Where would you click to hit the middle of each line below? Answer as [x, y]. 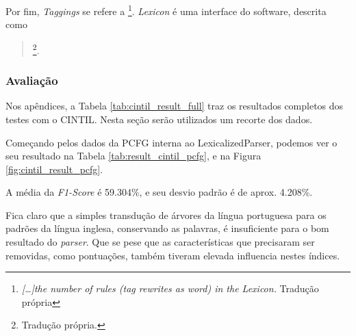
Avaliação [32, 80]
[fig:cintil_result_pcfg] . [54, 169]
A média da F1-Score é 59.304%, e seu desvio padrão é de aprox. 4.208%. [159, 192]
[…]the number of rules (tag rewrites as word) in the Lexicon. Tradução [170, 288]
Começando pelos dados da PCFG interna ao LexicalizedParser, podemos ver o [171, 142]
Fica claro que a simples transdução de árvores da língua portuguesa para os [166, 215]
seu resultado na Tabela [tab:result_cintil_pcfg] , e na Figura [133, 156]
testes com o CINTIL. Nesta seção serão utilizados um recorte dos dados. [159, 119]
